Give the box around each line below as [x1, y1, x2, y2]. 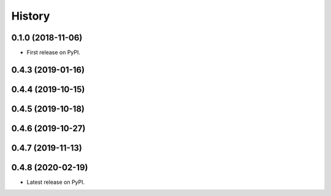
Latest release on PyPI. [26, 178, 85, 186]
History [11, 9, 50, 23]
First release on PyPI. [26, 49, 81, 56]
